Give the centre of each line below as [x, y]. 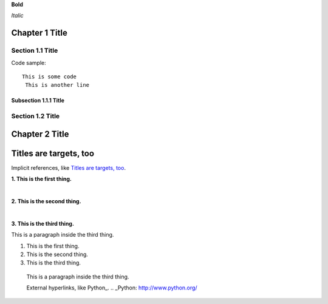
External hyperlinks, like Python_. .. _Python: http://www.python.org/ [112, 288]
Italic [17, 16]
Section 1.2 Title [36, 117]
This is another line [57, 85]
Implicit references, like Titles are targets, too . [68, 167]
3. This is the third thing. [43, 223]
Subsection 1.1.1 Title [38, 101]
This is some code [50, 76]
